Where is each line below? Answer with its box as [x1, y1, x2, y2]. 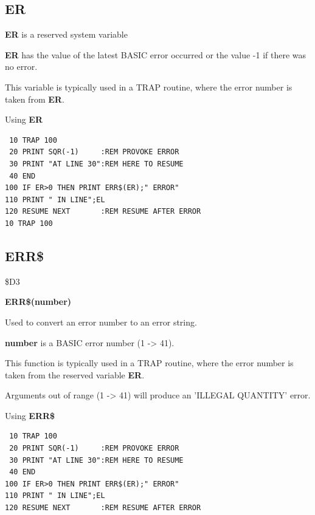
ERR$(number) [5, 295, 72, 308]
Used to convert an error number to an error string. [5, 315, 197, 328]
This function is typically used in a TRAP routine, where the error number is [5, 356, 294, 369]
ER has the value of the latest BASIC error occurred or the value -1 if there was [5, 48, 306, 61]
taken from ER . [5, 92, 64, 105]
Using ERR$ [5, 409, 55, 421]
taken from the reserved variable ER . [5, 368, 145, 381]
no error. [5, 60, 38, 73]
